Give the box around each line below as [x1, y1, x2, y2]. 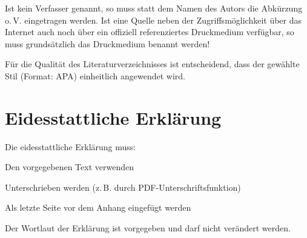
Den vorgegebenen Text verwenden [5, 160, 134, 173]
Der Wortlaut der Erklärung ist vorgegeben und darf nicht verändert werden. [5, 222, 291, 234]
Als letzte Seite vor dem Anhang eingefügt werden [5, 201, 191, 214]
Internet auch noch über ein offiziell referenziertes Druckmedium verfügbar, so [5, 25, 294, 38]
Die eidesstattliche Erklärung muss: [5, 140, 136, 153]
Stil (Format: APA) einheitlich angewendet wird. [5, 69, 186, 82]
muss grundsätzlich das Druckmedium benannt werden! [5, 37, 210, 50]
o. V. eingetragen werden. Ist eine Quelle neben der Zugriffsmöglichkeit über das [5, 13, 302, 26]
